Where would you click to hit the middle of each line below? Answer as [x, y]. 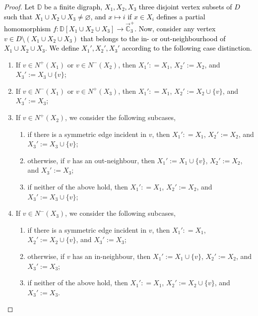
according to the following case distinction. [187, 48]
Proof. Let [19, 6]
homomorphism [28, 28]
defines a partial [181, 16]
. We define [62, 48]
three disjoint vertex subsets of [185, 6]
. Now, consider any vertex [175, 28]
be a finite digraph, [73, 6]
